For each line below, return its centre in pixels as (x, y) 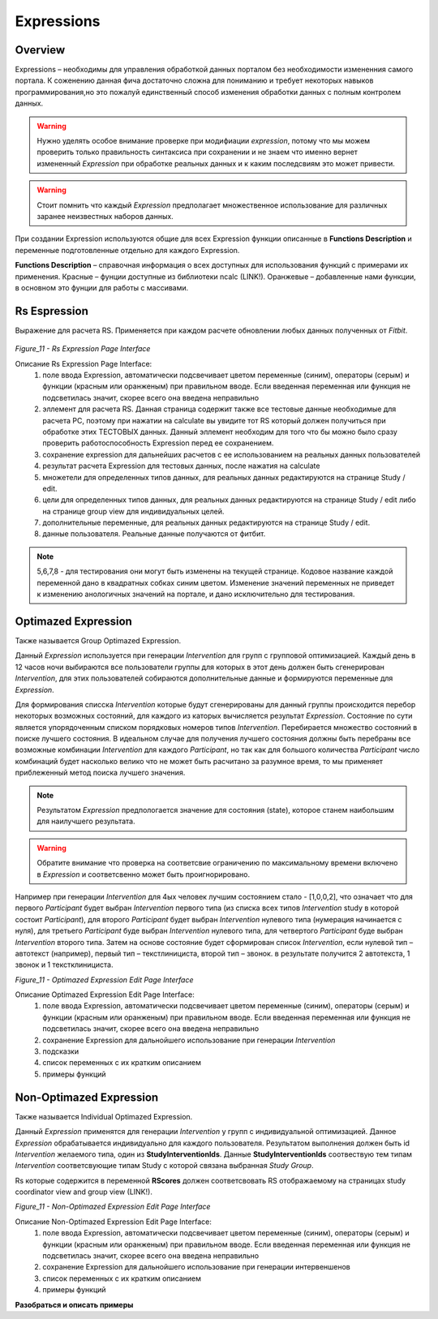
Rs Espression (52, 311)
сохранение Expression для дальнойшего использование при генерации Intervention (189, 1040)
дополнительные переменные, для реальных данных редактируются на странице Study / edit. (206, 522)
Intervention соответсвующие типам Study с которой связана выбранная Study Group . (164, 1166)
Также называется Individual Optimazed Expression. (104, 1116)
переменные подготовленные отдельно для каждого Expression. (127, 250)
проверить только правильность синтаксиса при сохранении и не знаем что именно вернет (198, 152)
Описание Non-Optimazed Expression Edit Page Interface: (114, 1222)
